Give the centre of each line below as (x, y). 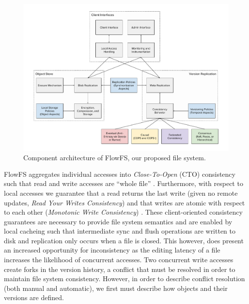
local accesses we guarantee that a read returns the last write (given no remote (121, 193)
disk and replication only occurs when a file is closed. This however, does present (124, 240)
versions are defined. (34, 297)
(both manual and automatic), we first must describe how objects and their (116, 288)
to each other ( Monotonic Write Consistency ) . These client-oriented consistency (123, 212)
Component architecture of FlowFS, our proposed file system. (115, 158)
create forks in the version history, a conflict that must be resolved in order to (120, 269)
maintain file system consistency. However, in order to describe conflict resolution (124, 279)
